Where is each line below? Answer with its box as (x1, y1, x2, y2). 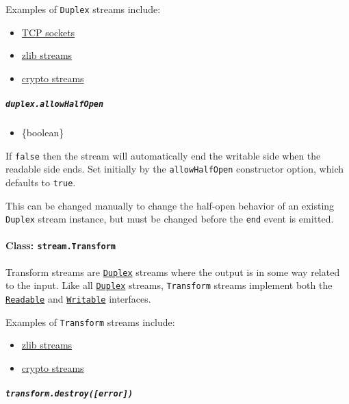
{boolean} (21, 125, 64, 140)
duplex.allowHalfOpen (5, 99, 104, 110)
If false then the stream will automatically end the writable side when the (5, 148, 321, 162)
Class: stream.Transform (5, 238, 116, 253)
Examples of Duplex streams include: (5, 2, 161, 16)
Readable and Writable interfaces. (5, 292, 151, 306)
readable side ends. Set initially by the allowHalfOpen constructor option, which (5, 162, 344, 176)
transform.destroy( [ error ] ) (5, 389, 133, 399)
